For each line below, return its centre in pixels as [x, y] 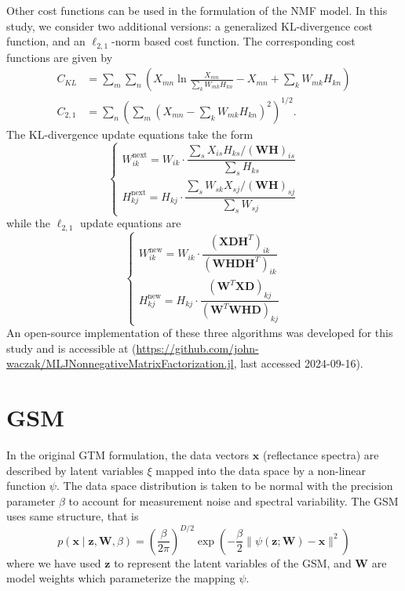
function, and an [46, 41]
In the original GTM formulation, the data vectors [128, 455]
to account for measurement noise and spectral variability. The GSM [234, 500]
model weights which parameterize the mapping [121, 578]
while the [28, 223]
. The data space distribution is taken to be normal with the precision [224, 486]
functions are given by [60, 57]
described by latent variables [75, 470]
